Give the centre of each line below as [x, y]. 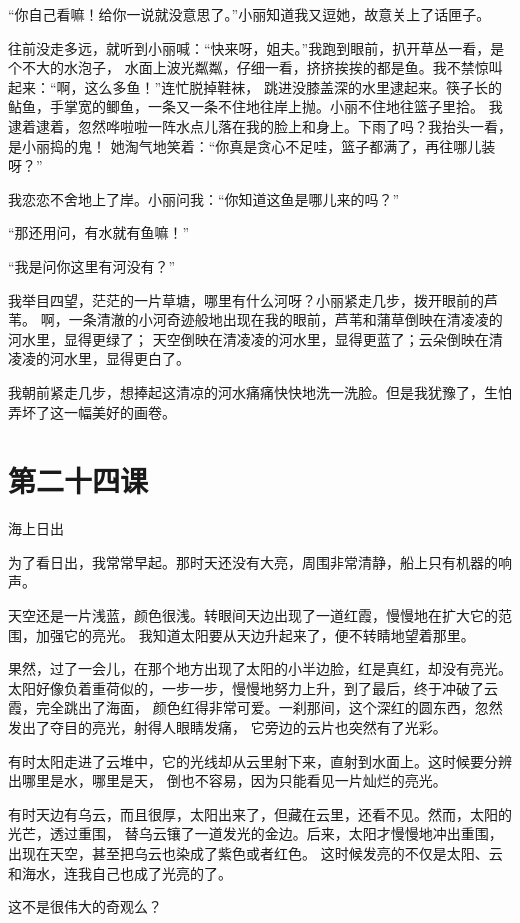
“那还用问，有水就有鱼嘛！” [99, 232]
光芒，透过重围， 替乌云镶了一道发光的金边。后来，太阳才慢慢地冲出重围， [255, 833]
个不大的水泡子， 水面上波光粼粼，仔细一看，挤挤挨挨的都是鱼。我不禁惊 [248, 67]
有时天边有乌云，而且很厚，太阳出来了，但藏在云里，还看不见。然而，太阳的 [260, 813]
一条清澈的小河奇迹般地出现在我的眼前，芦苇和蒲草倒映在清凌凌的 [285, 319]
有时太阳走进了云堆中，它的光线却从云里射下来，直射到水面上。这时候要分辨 [260, 760]
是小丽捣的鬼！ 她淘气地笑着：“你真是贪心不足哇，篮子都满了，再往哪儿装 [252, 145]
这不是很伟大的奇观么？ [85, 906]
